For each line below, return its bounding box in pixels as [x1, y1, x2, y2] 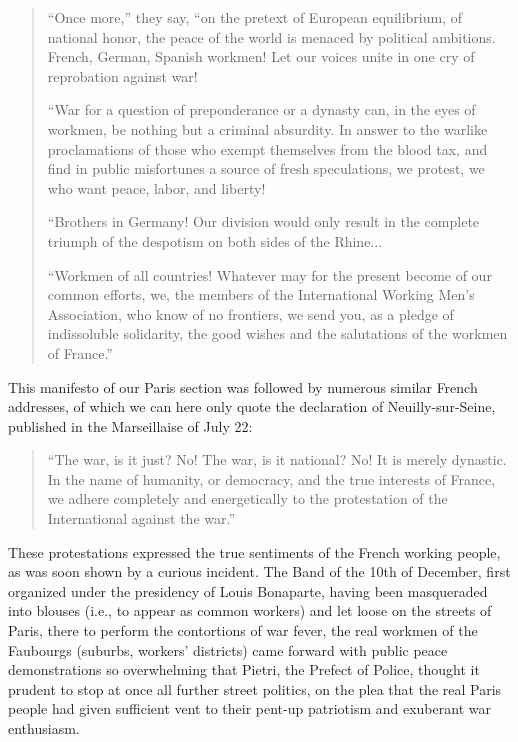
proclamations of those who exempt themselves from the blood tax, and [47, 138, 488, 159]
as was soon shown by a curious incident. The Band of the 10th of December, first [8, 561, 511, 582]
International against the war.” [47, 508, 236, 529]
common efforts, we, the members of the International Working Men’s [47, 284, 475, 305]
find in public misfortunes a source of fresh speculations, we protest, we [47, 158, 485, 179]
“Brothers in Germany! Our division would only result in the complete [47, 211, 480, 232]
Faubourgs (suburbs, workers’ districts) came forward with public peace [8, 639, 448, 660]
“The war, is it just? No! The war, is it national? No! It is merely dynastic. [47, 449, 507, 470]
